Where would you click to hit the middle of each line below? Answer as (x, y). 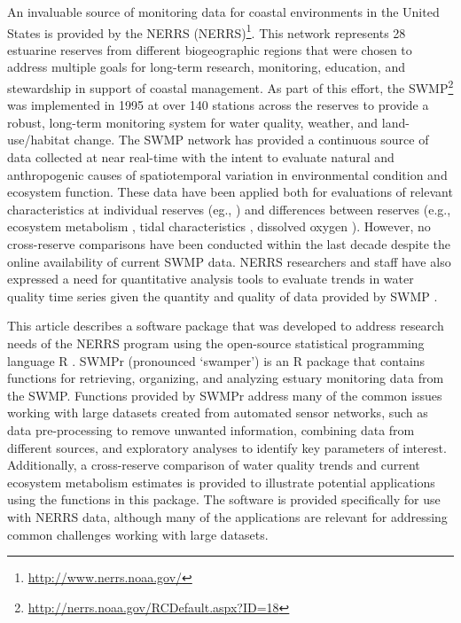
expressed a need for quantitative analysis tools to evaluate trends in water (211, 279)
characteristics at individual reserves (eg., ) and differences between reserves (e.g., (229, 209)
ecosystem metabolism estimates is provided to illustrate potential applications (221, 482)
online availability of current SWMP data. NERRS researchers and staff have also (229, 261)
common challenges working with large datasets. (138, 534)
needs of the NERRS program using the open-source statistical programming (216, 343)
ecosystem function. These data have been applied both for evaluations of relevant (230, 192)
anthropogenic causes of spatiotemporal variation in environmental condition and (227, 174)
